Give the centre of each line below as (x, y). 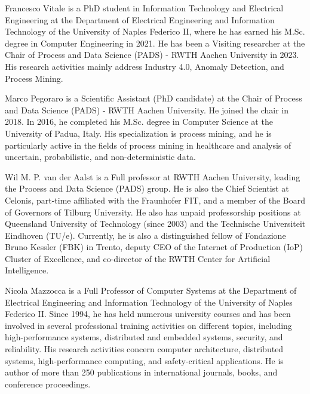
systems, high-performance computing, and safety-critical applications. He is (144, 360)
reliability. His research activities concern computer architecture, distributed (144, 349)
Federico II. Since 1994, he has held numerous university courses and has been (148, 314)
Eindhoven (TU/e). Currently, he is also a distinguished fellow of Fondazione (145, 235)
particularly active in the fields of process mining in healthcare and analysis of (148, 145)
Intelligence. (27, 270)
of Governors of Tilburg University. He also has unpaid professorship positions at (153, 212)
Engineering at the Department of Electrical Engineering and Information (140, 19)
